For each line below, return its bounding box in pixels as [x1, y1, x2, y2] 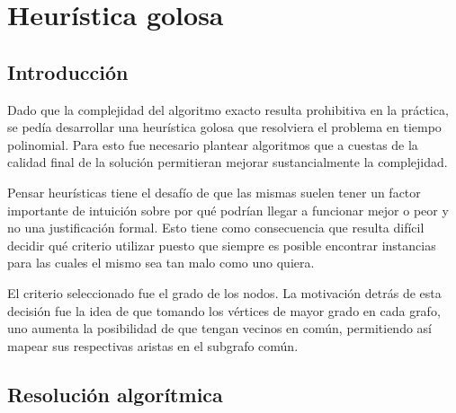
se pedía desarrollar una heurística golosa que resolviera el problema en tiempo [7, 118, 442, 136]
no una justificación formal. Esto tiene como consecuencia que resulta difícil [7, 218, 425, 237]
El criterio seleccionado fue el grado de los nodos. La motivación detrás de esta [7, 283, 442, 302]
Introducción [7, 57, 129, 85]
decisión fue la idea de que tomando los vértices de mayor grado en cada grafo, [7, 301, 441, 320]
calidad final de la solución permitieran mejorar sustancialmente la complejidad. [7, 153, 448, 171]
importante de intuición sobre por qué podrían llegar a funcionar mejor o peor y [7, 200, 449, 219]
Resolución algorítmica [7, 380, 223, 408]
